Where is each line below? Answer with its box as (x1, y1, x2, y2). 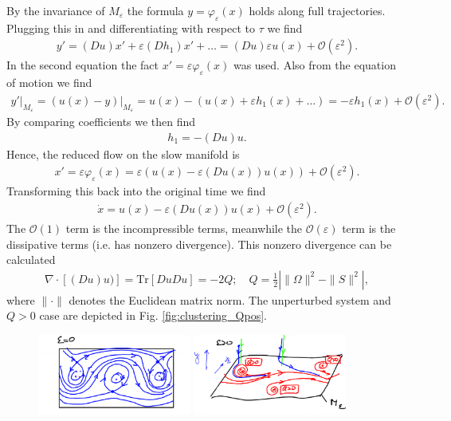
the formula (127, 2, 184, 18)
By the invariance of (6, 2, 105, 18)
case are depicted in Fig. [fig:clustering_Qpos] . (39, 307, 267, 324)
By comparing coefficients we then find (6, 113, 196, 130)
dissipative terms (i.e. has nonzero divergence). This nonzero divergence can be (6, 235, 392, 252)
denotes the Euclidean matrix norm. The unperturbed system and (69, 291, 391, 308)
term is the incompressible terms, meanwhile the (65, 219, 303, 236)
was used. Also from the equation (233, 57, 396, 73)
